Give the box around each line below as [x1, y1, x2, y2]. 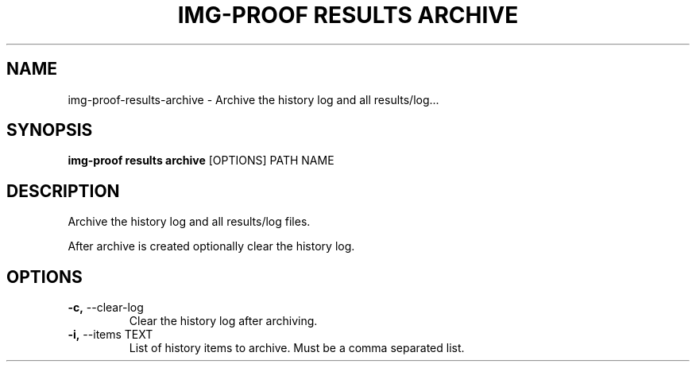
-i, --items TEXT [68, 327, 153, 342]
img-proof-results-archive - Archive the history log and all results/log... [68, 92, 439, 107]
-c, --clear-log [68, 300, 144, 315]
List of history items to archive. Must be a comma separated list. [129, 341, 465, 355]
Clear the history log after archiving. [129, 314, 318, 328]
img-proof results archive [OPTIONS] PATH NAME [68, 153, 334, 168]
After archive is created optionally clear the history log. [68, 239, 355, 254]
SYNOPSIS [6, 120, 93, 141]
